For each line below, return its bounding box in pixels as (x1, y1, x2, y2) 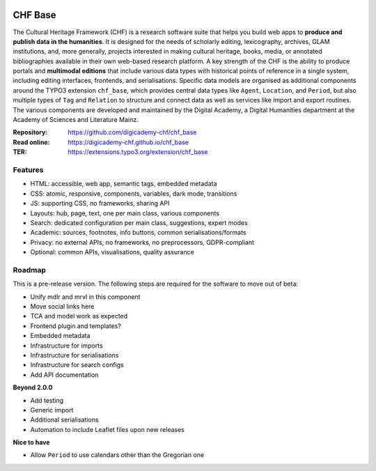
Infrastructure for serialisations (30, 350, 119, 359)
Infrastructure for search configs (30, 361, 125, 369)
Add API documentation (30, 370, 99, 379)
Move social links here (30, 302, 95, 310)
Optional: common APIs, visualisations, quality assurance (30, 248, 194, 256)
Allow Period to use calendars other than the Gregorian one (30, 451, 205, 459)
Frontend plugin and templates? (30, 321, 121, 330)
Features (13, 164, 44, 174)
